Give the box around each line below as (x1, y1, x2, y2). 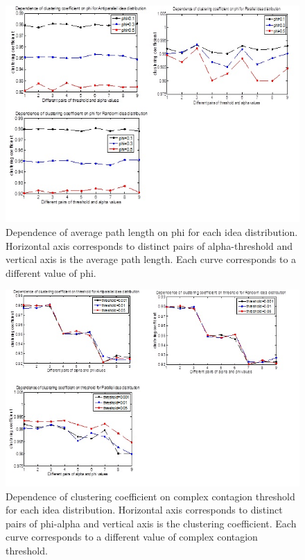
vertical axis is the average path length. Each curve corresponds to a (6, 252, 297, 266)
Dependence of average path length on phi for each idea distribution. (6, 224, 298, 239)
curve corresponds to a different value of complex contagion (6, 529, 258, 544)
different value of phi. (6, 265, 96, 280)
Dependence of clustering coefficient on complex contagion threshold (6, 489, 295, 503)
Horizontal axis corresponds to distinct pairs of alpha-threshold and (6, 238, 293, 253)
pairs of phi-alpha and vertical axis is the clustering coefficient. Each (6, 516, 297, 530)
